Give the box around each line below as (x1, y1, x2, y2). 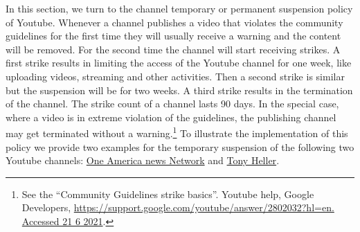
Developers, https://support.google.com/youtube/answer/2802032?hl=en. (21, 200, 334, 215)
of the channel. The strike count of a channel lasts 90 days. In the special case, (6, 96, 339, 111)
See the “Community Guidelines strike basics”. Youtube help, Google (21, 186, 314, 201)
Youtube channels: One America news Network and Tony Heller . (6, 153, 280, 168)
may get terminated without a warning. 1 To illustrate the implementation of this (6, 124, 348, 140)
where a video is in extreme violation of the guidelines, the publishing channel (6, 109, 336, 124)
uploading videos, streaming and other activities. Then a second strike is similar (6, 69, 345, 83)
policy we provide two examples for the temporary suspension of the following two (6, 139, 354, 154)
